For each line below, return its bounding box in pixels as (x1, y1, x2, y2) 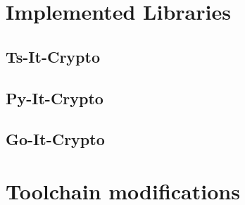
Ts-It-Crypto (6, 45, 100, 67)
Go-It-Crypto (6, 128, 105, 150)
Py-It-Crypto (6, 87, 103, 108)
